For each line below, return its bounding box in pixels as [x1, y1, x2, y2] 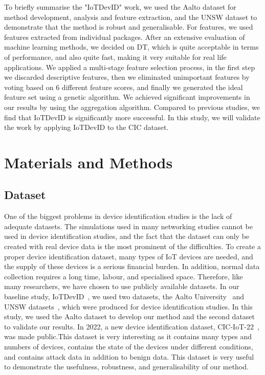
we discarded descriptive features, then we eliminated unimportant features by [4, 72, 250, 82]
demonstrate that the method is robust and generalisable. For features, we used [4, 21, 253, 32]
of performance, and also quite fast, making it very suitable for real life [4, 51, 227, 62]
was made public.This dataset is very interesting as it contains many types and [4, 331, 252, 342]
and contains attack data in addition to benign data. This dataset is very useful [4, 351, 254, 362]
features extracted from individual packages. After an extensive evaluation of [4, 31, 245, 42]
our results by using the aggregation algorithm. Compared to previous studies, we [4, 101, 260, 112]
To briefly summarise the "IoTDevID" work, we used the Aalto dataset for [4, 2, 236, 12]
